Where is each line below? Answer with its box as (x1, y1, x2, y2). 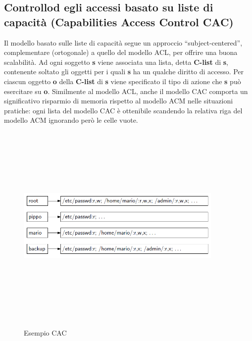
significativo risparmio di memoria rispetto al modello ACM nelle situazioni (4, 96, 233, 106)
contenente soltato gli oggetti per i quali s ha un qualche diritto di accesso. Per (4, 66, 244, 77)
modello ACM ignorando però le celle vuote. (4, 115, 138, 125)
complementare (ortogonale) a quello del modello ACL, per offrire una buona (4, 47, 238, 57)
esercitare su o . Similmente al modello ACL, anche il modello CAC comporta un (4, 86, 248, 96)
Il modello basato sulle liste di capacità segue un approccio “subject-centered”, (4, 37, 243, 48)
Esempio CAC (24, 328, 67, 338)
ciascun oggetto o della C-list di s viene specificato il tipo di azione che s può (4, 76, 241, 86)
